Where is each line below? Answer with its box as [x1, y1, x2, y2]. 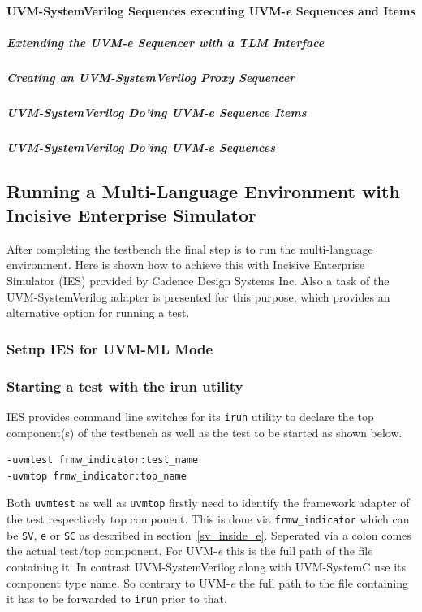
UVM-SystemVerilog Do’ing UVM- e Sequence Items [6, 103, 307, 120]
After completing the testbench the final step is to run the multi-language [6, 240, 373, 257]
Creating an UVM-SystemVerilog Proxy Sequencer [6, 68, 295, 85]
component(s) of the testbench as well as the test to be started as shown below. [6, 423, 403, 441]
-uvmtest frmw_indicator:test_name [6, 454, 199, 467]
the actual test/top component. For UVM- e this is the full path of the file [6, 542, 373, 559]
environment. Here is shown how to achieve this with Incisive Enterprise [6, 256, 365, 273]
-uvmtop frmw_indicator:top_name [6, 470, 187, 482]
